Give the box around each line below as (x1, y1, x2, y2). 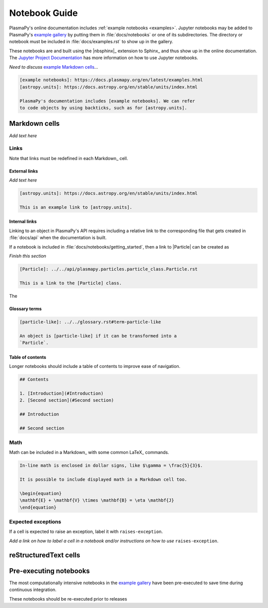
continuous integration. (9, 587, 57, 593)
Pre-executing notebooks (9, 567, 90, 575)
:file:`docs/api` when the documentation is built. (9, 235, 107, 241)
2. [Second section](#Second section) (19, 398, 114, 403)
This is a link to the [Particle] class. (19, 280, 122, 286)
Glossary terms (9, 306, 42, 312)
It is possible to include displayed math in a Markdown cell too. (19, 477, 188, 482)
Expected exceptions (9, 519, 62, 525)
